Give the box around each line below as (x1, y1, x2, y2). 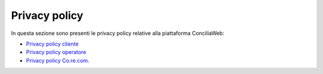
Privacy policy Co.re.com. (26, 57, 90, 64)
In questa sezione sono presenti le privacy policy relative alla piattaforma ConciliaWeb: (11, 30, 224, 37)
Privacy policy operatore (26, 49, 87, 56)
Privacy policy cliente (26, 40, 79, 47)
